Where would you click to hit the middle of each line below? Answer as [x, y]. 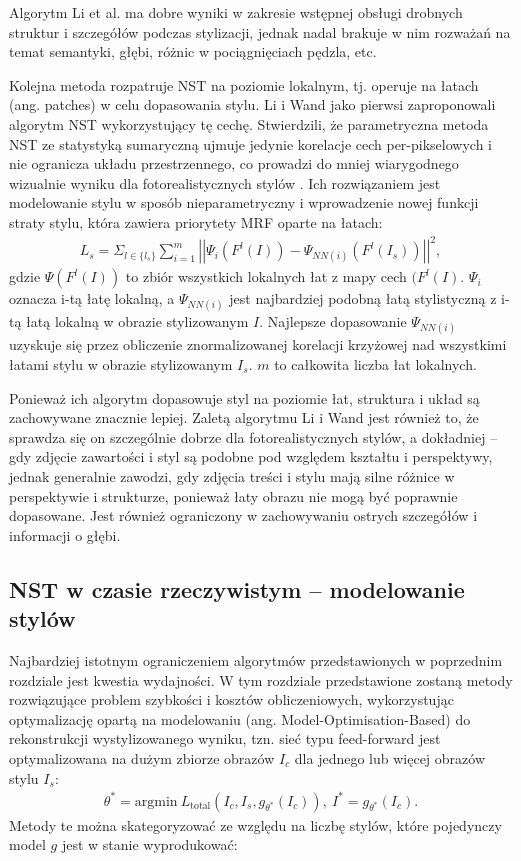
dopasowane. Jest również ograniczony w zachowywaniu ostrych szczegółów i [243, 515]
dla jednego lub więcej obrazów [390, 757]
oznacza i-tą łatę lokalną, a [92, 298]
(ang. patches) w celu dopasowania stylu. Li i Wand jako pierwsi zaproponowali [252, 104]
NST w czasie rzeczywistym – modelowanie [237, 588]
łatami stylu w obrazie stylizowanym [121, 364]
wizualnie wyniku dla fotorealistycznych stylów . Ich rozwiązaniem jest [225, 182]
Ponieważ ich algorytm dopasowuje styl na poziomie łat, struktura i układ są [244, 397]
